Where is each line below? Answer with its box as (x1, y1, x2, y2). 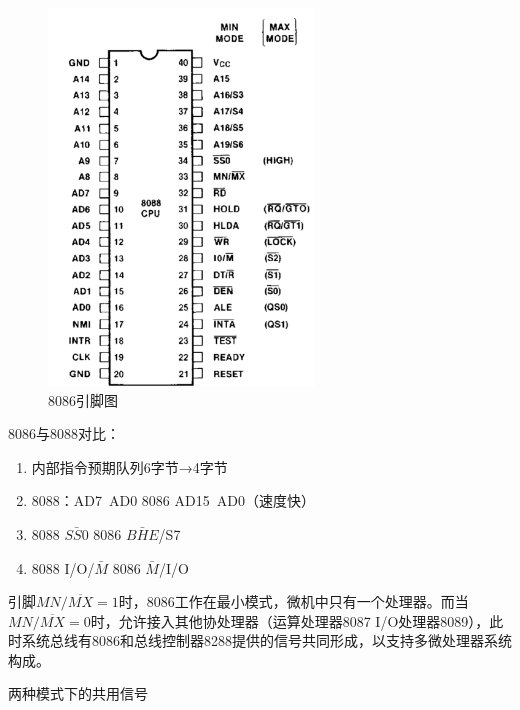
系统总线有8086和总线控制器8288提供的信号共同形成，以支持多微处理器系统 (21, 630, 512, 651)
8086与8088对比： (8, 423, 120, 444)
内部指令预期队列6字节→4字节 (31, 456, 228, 477)
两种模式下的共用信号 (8, 683, 148, 704)
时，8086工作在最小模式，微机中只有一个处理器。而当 (118, 591, 469, 612)
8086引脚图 (48, 389, 118, 410)
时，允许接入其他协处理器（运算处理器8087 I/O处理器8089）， (90, 610, 490, 631)
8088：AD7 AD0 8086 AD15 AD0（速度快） (31, 490, 315, 511)
